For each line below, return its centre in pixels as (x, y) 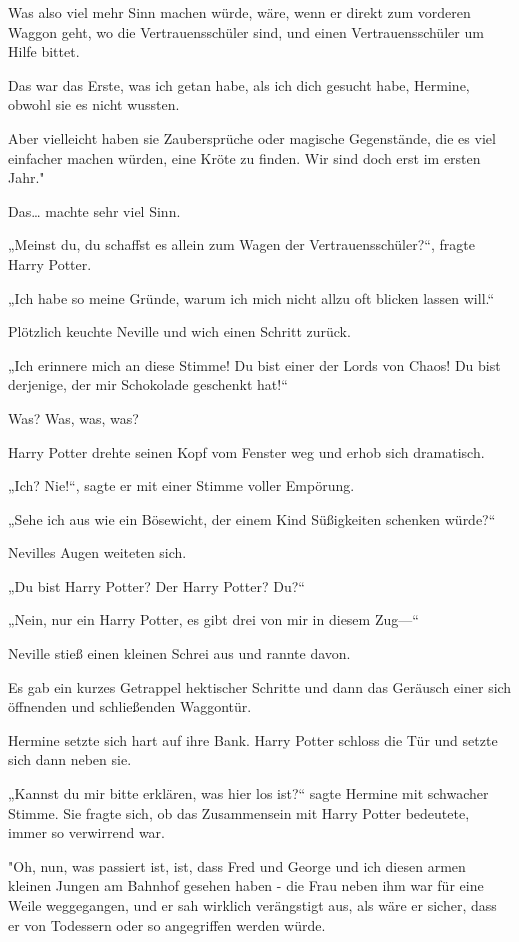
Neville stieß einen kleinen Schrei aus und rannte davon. (179, 653)
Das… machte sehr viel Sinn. (94, 210)
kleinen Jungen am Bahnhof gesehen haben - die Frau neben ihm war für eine (246, 885)
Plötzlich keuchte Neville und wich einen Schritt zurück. (179, 331)
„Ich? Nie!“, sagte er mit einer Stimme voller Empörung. (181, 485)
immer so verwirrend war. (86, 832)
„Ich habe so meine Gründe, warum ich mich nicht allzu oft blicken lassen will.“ (251, 297)
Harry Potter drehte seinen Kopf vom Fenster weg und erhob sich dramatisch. (246, 451)
